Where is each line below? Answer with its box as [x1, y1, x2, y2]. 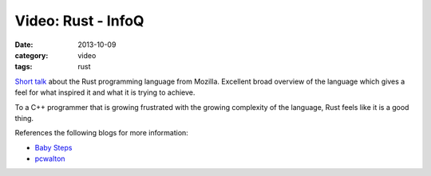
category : [14, 50, 49, 60]
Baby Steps [34, 143, 73, 152]
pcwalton [34, 154, 65, 163]
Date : [14, 40, 34, 49]
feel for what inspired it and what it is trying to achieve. [14, 88, 196, 97]
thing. [14, 113, 34, 123]
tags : [14, 62, 33, 72]
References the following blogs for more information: [14, 128, 189, 138]
